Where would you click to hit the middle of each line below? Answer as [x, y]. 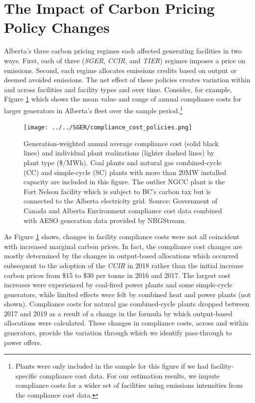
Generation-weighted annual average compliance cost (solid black [121, 143]
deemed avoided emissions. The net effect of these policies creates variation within [127, 80]
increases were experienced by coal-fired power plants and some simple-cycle [118, 285]
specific [26, 375]
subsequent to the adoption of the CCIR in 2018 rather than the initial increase [124, 265]
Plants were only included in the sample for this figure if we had [112, 366]
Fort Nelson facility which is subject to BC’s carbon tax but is [117, 191]
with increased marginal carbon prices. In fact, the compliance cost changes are [123, 246]
